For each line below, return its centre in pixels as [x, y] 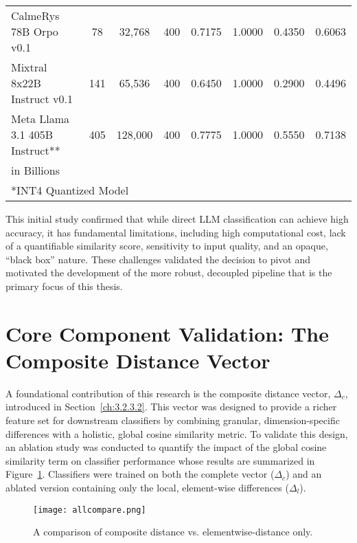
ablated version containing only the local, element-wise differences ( [147, 488]
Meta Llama [41, 119]
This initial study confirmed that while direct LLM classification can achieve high [177, 219]
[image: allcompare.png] [90, 510]
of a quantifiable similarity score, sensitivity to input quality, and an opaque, [167, 246]
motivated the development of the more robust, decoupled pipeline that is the [169, 273]
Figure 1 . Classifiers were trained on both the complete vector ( [140, 474]
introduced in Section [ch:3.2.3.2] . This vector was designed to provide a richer [171, 407]
